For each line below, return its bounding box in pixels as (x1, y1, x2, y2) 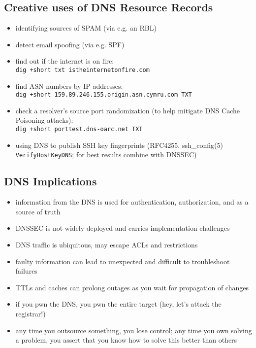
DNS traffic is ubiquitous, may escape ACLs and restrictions (15, 239, 198, 249)
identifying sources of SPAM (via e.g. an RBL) (15, 23, 157, 33)
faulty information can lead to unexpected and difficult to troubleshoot (15, 256, 230, 266)
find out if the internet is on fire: (15, 56, 114, 66)
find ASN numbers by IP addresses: (15, 80, 123, 91)
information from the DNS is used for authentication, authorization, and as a (15, 197, 249, 207)
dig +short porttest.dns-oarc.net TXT (15, 126, 143, 133)
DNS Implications (4, 174, 97, 189)
